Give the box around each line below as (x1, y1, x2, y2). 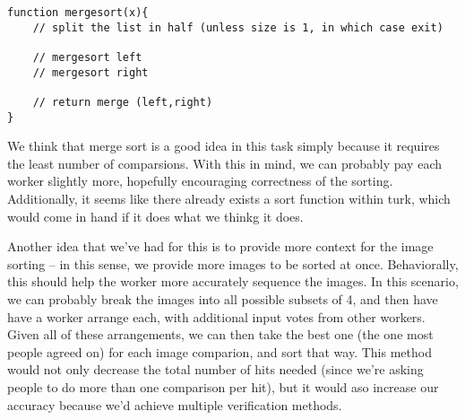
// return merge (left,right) (32, 95, 213, 109)
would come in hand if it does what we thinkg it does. (7, 206, 304, 225)
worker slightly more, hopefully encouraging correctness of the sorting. (7, 171, 393, 190)
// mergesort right (32, 66, 149, 79)
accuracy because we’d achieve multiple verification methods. (7, 395, 342, 414)
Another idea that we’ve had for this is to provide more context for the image (7, 237, 434, 256)
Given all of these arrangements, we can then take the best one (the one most (7, 325, 434, 344)
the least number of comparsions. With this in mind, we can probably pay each (7, 153, 442, 172)
